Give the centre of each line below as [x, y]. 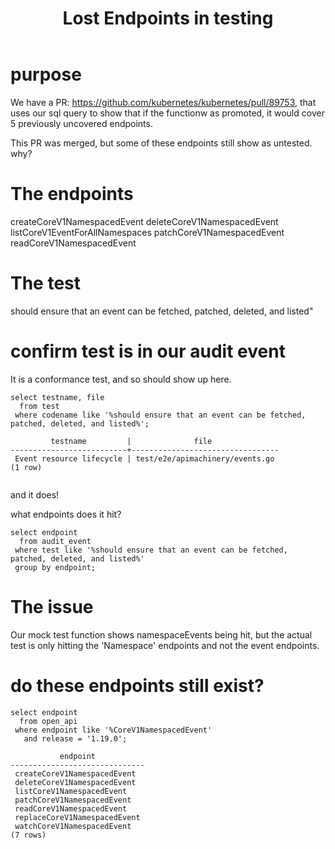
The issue [52, 606]
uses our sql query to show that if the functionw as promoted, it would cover [167, 113]
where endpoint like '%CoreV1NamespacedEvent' [113, 730]
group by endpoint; [55, 567]
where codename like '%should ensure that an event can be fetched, [160, 415]
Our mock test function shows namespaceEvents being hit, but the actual [161, 634]
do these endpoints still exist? [137, 685]
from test [39, 406]
